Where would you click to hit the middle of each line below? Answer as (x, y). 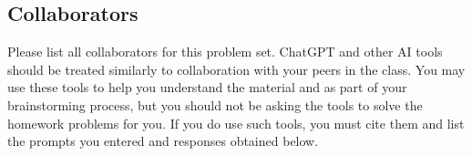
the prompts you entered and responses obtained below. (163, 141)
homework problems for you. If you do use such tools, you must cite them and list (236, 123)
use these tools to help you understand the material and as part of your (207, 87)
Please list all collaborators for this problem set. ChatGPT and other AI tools (225, 52)
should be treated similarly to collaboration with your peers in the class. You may (236, 69)
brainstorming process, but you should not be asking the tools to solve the (215, 104)
